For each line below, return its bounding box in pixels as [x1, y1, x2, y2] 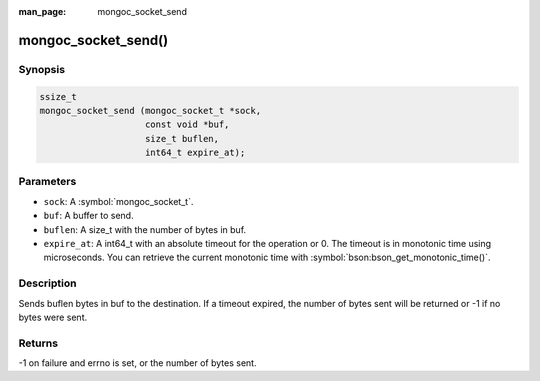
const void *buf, [145, 119, 230, 130]
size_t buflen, [145, 133, 220, 144]
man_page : [18, 6, 67, 17]
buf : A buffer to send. [43, 210, 134, 222]
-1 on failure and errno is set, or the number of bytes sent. [18, 357, 257, 369]
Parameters [18, 175, 77, 189]
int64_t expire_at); [145, 147, 246, 159]
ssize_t [39, 91, 77, 102]
